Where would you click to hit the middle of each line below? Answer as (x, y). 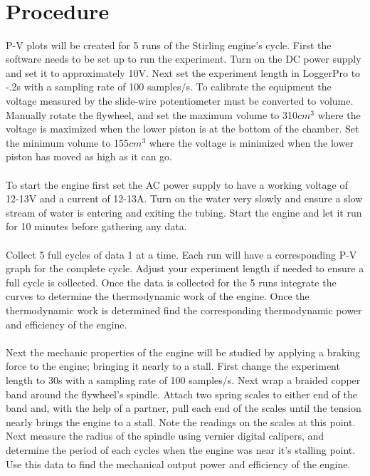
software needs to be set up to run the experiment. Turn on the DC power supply (184, 59)
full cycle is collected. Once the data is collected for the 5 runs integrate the (171, 282)
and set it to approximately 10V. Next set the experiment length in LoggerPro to (183, 72)
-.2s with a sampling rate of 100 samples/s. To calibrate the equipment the (169, 87)
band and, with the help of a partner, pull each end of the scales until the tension (184, 408)
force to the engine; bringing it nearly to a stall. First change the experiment (173, 366)
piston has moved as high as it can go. (89, 156)
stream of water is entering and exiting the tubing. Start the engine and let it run (184, 212)
